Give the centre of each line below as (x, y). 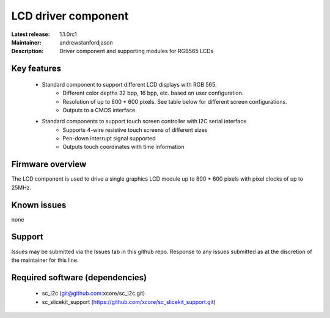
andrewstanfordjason (86, 42)
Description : (28, 51)
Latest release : (31, 34)
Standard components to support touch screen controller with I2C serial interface (144, 121)
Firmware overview (49, 164)
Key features (36, 69)
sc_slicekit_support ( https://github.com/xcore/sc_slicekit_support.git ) (129, 302)
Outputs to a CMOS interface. (100, 110)
